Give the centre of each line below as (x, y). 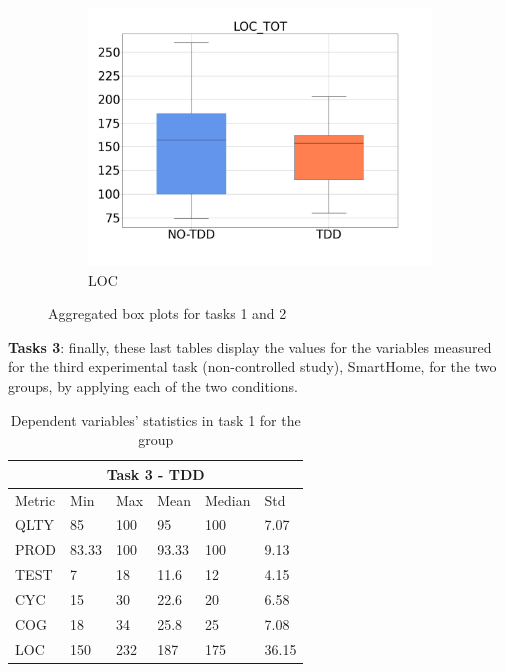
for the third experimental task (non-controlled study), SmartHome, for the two (252, 366)
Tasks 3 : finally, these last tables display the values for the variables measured (250, 346)
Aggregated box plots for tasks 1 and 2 (167, 313)
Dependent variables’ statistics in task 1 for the (155, 419)
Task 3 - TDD (155, 473)
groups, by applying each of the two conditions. (153, 385)
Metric (35, 499)
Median (228, 499)
